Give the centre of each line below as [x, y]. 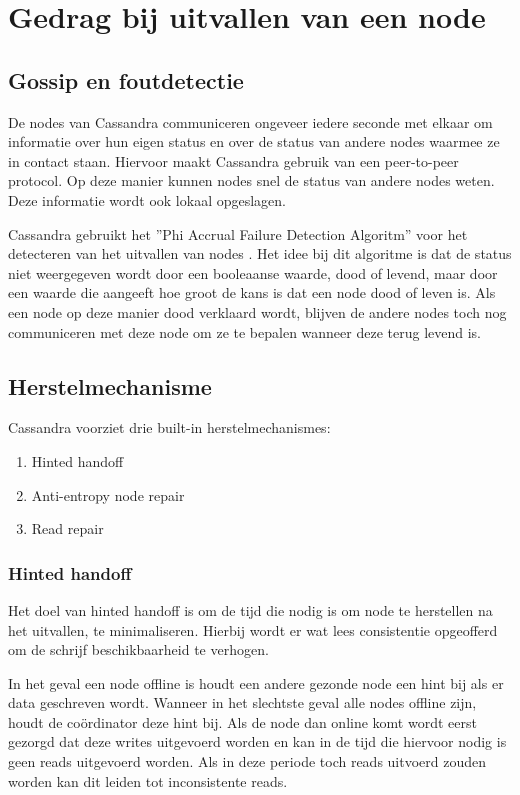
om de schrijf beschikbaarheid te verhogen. [138, 649]
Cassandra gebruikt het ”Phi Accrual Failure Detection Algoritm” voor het [238, 233]
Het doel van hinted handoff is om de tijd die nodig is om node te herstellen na [250, 609]
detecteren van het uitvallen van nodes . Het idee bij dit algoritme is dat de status [260, 253]
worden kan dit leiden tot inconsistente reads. [148, 780]
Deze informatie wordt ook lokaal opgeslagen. [147, 199]
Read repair [67, 528]
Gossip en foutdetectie [126, 79]
